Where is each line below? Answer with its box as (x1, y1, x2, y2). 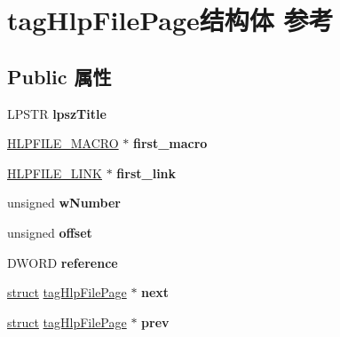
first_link (116, 163, 177, 182)
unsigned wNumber (7, 193, 121, 212)
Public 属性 (7, 62, 112, 90)
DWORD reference (7, 253, 118, 271)
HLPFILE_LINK (7, 163, 102, 182)
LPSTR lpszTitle (7, 104, 107, 122)
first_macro (132, 134, 208, 153)
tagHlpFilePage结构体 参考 (7, 2, 334, 38)
